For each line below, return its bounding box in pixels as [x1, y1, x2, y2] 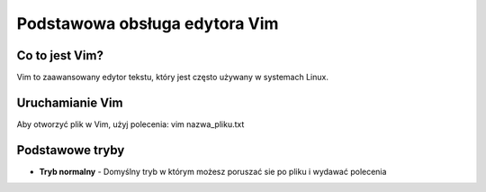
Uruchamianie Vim [16, 95, 123, 110]
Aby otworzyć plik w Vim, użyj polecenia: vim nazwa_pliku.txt [16, 118, 245, 130]
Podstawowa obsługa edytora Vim [16, 14, 279, 33]
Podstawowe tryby [16, 142, 125, 158]
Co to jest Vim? [16, 48, 103, 63]
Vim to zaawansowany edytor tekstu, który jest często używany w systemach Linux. [16, 72, 328, 83]
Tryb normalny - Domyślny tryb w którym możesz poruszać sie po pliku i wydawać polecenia [39, 166, 387, 177]
